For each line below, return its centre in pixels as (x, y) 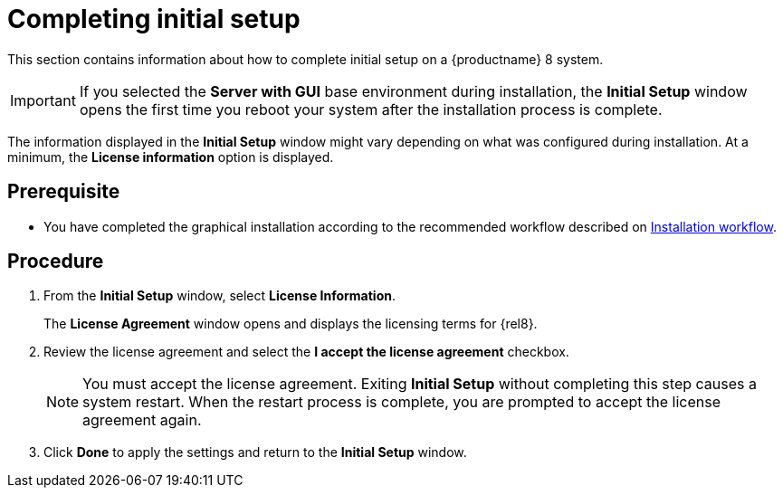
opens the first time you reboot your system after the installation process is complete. (371, 109)
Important (43, 100)
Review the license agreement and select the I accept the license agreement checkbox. (306, 352)
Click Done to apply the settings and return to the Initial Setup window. (255, 452)
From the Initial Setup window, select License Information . (220, 296)
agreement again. (142, 420)
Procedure (56, 262)
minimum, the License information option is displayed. (171, 157)
